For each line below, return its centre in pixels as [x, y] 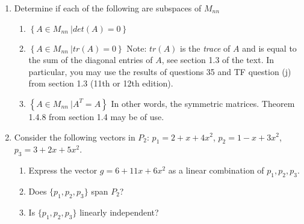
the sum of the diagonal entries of [91, 60]
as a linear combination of [216, 170]
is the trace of [205, 48]
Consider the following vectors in [75, 137]
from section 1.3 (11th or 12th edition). [101, 83]
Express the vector [63, 170]
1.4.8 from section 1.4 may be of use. [96, 116]
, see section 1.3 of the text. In [218, 60]
